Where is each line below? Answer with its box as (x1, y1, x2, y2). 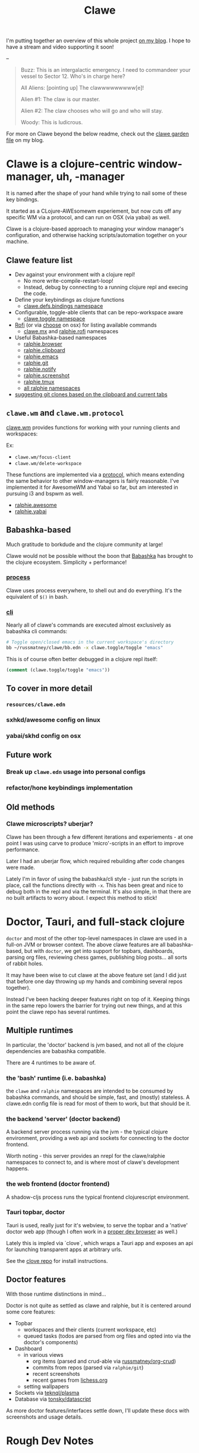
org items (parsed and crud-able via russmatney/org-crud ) (32, 1357, 176, 1364)
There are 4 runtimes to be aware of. (6, 1059, 96, 1066)
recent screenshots (32, 1370, 80, 1377)
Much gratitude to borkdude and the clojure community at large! (6, 541, 163, 548)
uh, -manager (56, 170, 125, 184)
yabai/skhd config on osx (6, 731, 81, 740)
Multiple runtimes (6, 1025, 73, 1035)
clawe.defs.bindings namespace (23, 302, 103, 309)
